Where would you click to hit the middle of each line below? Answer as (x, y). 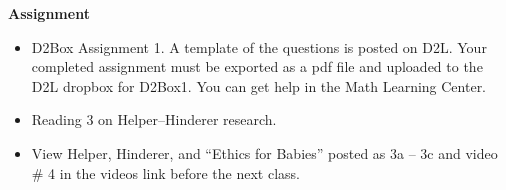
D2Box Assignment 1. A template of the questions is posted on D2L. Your (259, 46)
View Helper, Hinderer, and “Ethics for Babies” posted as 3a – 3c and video (264, 152)
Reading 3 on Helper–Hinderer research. (154, 119)
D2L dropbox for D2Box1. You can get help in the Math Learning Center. (259, 85)
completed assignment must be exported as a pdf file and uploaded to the (257, 66)
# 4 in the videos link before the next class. (165, 172)
